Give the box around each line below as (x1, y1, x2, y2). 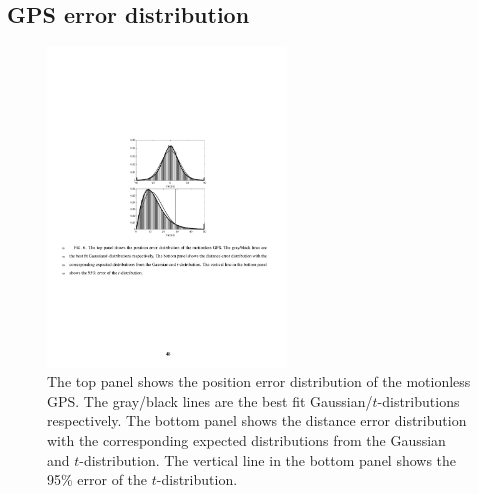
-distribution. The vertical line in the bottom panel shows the (79, 449, 457, 470)
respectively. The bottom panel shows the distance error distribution (47, 410, 467, 431)
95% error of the (47, 469, 148, 490)
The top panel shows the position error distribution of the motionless (47, 371, 471, 392)
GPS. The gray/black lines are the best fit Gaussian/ (47, 390, 373, 411)
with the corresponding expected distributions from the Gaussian (47, 429, 446, 450)
